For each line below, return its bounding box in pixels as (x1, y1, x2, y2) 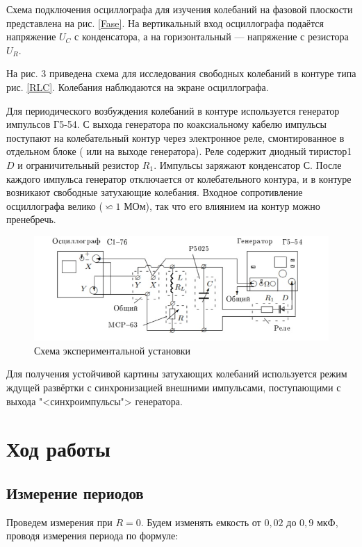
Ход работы (6, 434, 110, 463)
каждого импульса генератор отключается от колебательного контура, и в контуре (6, 171, 352, 186)
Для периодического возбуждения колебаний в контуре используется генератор (6, 103, 340, 117)
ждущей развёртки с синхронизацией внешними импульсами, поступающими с (6, 380, 341, 395)
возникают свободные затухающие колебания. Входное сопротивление (6, 185, 303, 199)
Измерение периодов (6, 482, 144, 504)
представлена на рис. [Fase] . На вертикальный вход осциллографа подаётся (6, 15, 324, 30)
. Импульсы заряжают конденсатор (154, 157, 300, 172)
